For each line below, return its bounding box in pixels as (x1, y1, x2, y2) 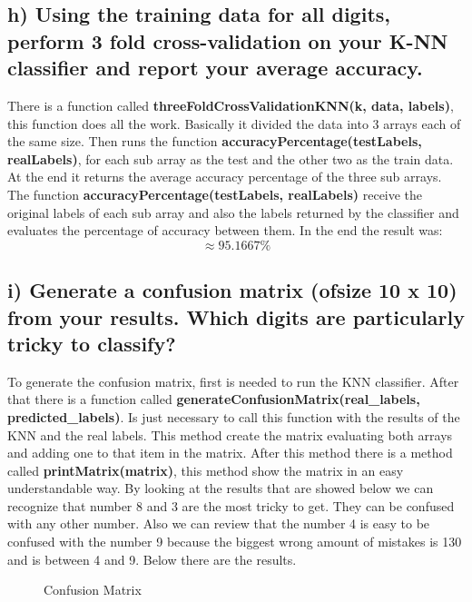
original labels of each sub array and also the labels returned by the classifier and (7, 202, 459, 222)
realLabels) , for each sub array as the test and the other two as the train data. (7, 149, 454, 168)
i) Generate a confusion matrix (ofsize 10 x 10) (7, 276, 457, 304)
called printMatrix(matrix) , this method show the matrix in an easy (7, 460, 404, 479)
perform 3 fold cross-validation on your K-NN (7, 26, 448, 54)
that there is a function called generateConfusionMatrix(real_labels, (7, 390, 420, 409)
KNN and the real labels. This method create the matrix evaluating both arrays (7, 425, 453, 444)
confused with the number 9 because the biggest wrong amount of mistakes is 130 (7, 532, 462, 551)
